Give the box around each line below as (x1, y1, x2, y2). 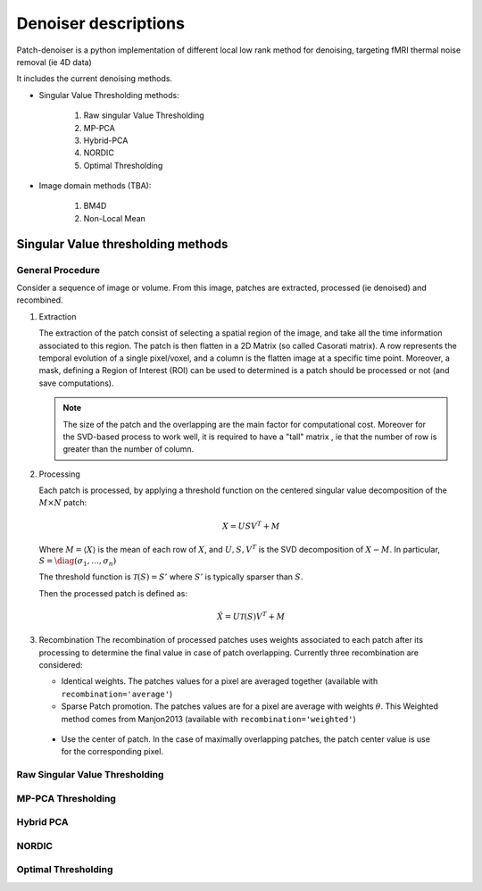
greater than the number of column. (62, 444, 195, 454)
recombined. (16, 295, 63, 305)
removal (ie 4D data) (16, 56, 93, 67)
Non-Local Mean (83, 212, 146, 223)
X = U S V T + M (221, 520, 280, 531)
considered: (38, 659, 83, 670)
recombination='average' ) (61, 688, 173, 699)
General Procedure (16, 263, 100, 276)
